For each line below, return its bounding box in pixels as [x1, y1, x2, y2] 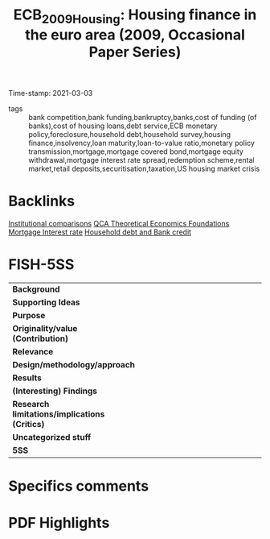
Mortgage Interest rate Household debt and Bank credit [8, 227, 191, 237]
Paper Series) [88, 43, 182, 61]
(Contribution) [12, 333, 68, 344]
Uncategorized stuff [12, 431, 92, 442]
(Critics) [12, 418, 45, 429]
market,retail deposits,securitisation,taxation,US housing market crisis [28, 164, 260, 173]
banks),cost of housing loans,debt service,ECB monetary [28, 121, 218, 131]
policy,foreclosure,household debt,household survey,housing [28, 129, 231, 139]
